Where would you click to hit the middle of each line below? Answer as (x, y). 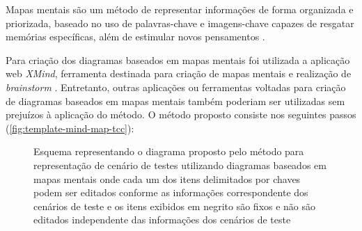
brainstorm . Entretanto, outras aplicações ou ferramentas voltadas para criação (176, 87)
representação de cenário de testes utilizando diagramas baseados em (180, 165)
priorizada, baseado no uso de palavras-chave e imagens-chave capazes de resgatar (180, 23)
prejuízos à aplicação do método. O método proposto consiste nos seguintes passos (181, 114)
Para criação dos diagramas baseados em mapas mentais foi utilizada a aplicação (178, 59)
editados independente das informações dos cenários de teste (162, 220)
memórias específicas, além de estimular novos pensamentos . (135, 37)
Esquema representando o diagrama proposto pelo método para (169, 151)
